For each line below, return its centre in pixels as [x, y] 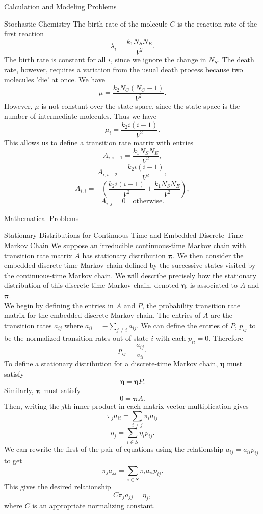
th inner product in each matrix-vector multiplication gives [156, 406]
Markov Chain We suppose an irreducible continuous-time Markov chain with [125, 245]
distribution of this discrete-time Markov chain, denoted [91, 285]
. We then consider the [208, 255]
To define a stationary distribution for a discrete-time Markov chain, [111, 364]
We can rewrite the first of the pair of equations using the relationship [114, 449]
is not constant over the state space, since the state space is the [141, 106]
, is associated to [212, 285]
